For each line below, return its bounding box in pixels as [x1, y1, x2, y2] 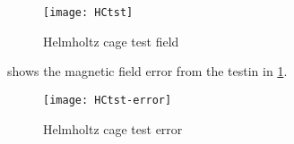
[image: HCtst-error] [43, 93, 172, 106]
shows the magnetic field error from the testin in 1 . [7, 62, 288, 80]
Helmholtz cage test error [43, 119, 183, 138]
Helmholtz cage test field [43, 31, 179, 50]
